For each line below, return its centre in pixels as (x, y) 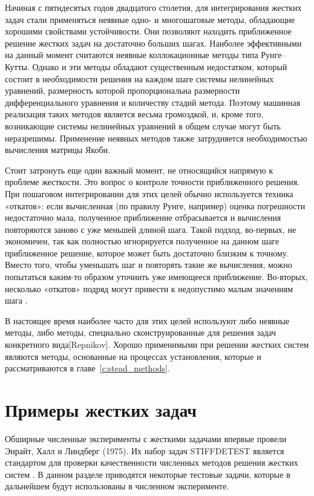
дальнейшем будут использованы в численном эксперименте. (117, 486)
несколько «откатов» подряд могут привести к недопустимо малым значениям (149, 288)
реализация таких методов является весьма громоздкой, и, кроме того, (134, 114)
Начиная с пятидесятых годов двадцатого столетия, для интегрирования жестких (153, 7)
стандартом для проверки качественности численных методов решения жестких (152, 462)
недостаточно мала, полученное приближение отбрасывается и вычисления (143, 217)
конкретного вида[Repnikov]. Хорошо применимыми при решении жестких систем (157, 344)
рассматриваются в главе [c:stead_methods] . (87, 368)
